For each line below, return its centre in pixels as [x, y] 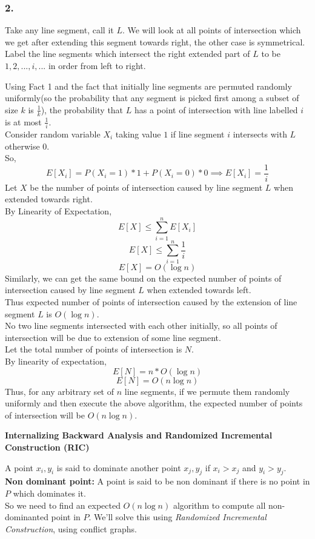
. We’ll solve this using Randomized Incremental [177, 517]
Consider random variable [53, 134]
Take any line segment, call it [59, 30]
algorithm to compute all [219, 505]
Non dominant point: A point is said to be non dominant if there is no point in [157, 481]
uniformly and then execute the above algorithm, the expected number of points [154, 403]
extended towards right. [49, 199]
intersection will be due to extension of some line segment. [113, 337]
